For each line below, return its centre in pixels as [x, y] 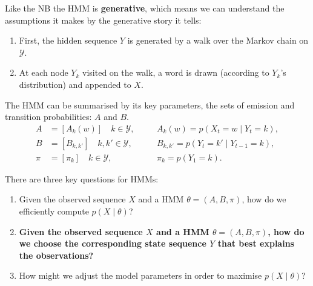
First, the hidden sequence [68, 40]
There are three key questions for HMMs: [82, 178]
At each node [44, 72]
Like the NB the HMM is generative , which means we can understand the [145, 8]
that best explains [256, 243]
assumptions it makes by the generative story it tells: [103, 20]
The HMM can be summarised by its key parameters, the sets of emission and [150, 105]
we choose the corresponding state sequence [113, 243]
